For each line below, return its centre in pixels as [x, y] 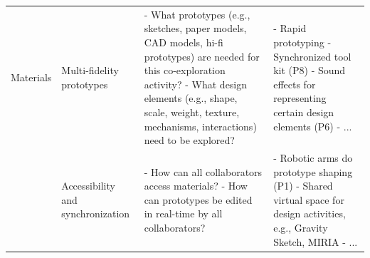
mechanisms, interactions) [200, 126]
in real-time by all [183, 213]
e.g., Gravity [301, 227]
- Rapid [290, 28]
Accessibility [88, 186]
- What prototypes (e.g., [197, 14]
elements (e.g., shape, [191, 98]
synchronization [96, 213]
